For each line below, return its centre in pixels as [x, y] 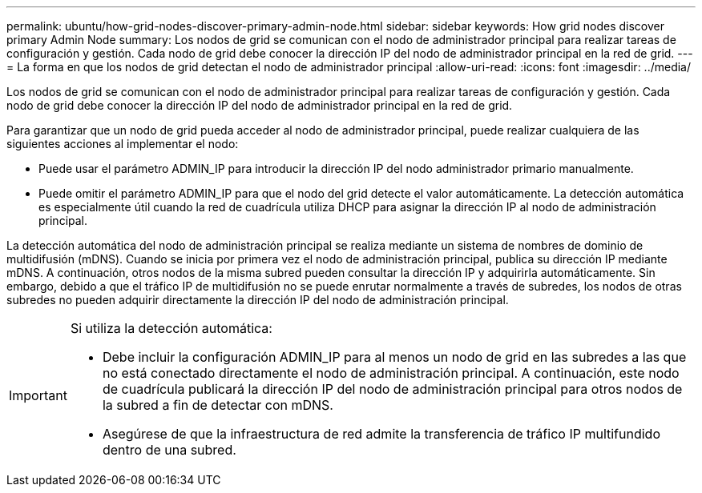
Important [38, 395]
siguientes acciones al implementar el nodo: [123, 144]
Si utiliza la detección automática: [171, 328]
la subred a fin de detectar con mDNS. [218, 405]
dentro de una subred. [169, 450]
